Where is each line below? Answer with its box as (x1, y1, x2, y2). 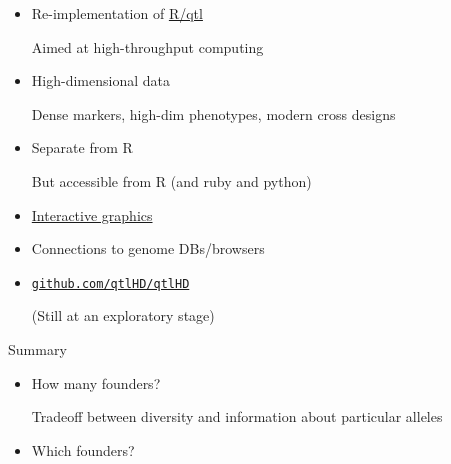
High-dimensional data (31, 70, 170, 91)
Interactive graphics (31, 204, 153, 225)
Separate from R (31, 137, 133, 158)
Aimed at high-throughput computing (31, 36, 264, 57)
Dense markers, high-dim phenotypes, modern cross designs (31, 103, 396, 124)
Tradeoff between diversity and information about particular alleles (31, 406, 443, 427)
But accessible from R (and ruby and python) (31, 170, 312, 191)
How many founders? (31, 372, 161, 393)
